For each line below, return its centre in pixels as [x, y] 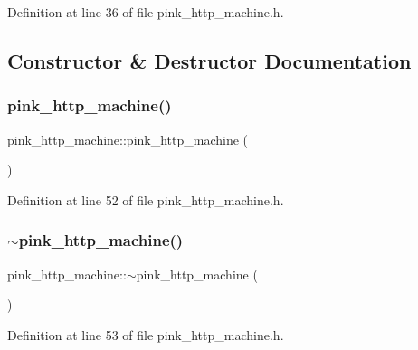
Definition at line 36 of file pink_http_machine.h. [146, 12]
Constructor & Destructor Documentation [209, 60]
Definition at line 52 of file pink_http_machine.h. [146, 199]
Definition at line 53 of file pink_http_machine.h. [146, 334]
